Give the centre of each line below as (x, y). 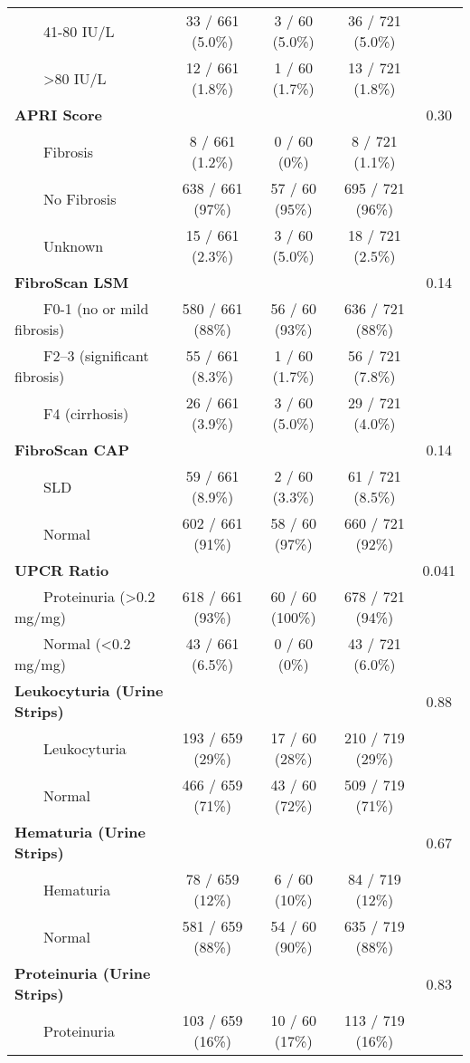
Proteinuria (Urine (83, 973)
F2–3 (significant (96, 355)
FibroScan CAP (72, 450)
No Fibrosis (80, 198)
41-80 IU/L (79, 31)
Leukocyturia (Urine (89, 690)
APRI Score (59, 115)
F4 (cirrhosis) (86, 413)
